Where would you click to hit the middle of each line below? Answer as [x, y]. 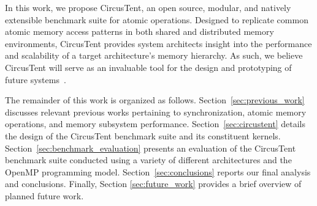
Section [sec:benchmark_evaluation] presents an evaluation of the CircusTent [151, 148]
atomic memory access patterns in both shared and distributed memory [139, 31]
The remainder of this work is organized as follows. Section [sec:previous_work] [155, 100]
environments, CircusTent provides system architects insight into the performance [158, 43]
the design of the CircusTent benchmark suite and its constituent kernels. [143, 135]
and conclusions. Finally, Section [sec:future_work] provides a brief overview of [153, 184]
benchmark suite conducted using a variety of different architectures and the [148, 160]
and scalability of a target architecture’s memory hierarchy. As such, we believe [154, 55]
